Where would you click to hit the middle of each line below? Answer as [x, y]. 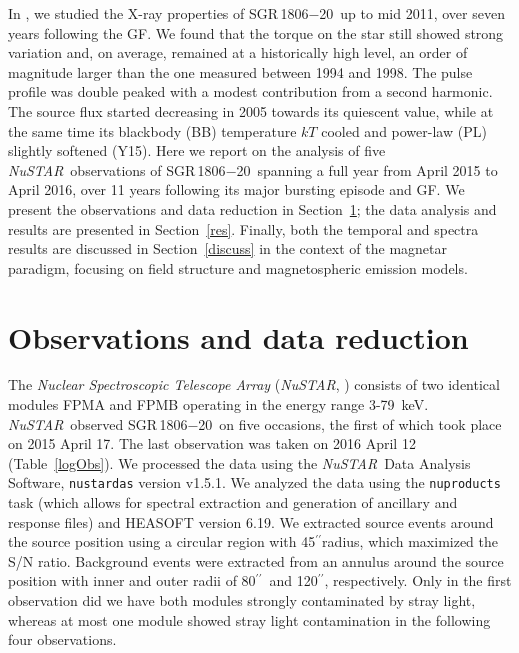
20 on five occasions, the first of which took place [350, 423]
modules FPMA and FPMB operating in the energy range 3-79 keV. [218, 404]
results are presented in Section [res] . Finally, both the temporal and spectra [243, 228]
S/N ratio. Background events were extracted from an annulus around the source [256, 560]
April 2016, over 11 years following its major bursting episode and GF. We [236, 189]
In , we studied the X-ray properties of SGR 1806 [158, 13]
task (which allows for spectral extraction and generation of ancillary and [233, 502]
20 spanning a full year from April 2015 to [367, 169]
